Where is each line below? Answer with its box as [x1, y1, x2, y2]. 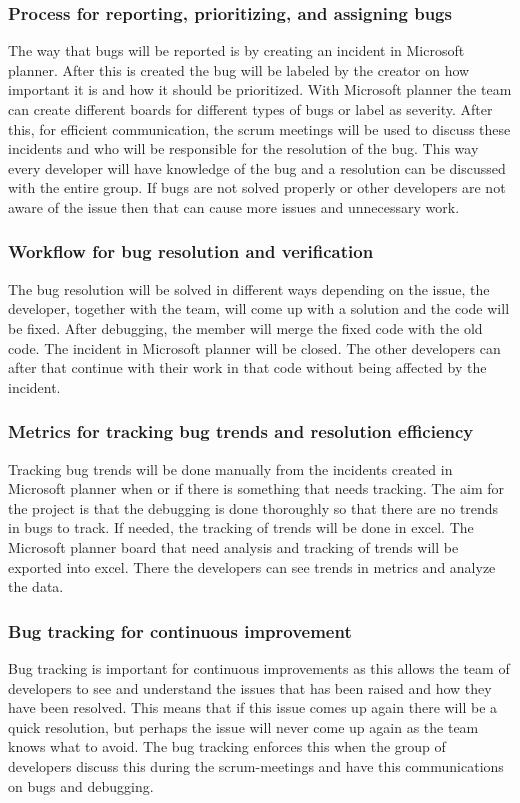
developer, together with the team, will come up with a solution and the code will [8, 298, 510, 319]
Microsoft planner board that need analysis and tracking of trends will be [8, 536, 459, 557]
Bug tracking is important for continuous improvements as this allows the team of [8, 657, 510, 678]
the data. [8, 576, 64, 597]
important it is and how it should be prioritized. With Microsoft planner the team [8, 79, 512, 100]
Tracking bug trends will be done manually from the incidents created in [8, 458, 453, 479]
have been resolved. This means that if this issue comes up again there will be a [8, 697, 498, 718]
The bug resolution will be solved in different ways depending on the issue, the [8, 278, 490, 299]
